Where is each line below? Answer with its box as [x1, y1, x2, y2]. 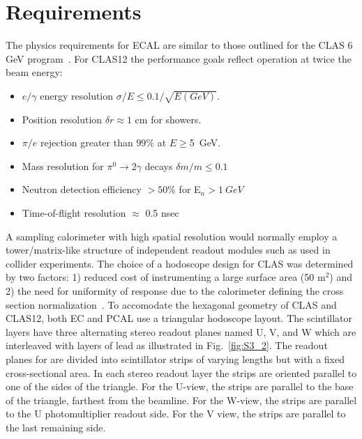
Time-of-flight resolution [22, 206, 126, 220]
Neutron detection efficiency [22, 182, 142, 197]
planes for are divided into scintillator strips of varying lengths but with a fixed [6, 351, 345, 366]
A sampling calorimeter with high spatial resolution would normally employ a [6, 229, 338, 243]
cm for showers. [135, 111, 202, 126]
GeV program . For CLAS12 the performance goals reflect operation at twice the [6, 51, 352, 66]
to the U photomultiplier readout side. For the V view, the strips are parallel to [6, 406, 346, 421]
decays [144, 158, 173, 173]
